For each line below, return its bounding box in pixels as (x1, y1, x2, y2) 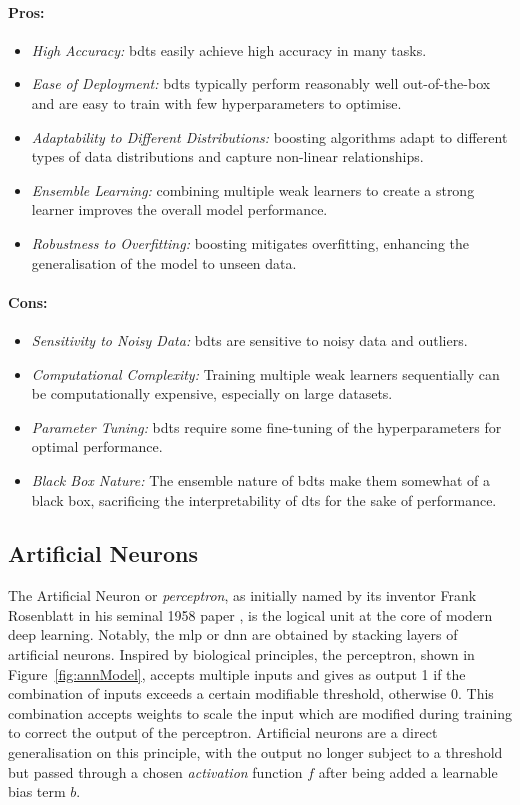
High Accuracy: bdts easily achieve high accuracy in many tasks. (31, 39, 427, 60)
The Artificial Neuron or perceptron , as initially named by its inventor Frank (8, 585, 477, 606)
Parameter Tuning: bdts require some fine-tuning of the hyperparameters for (31, 416, 502, 437)
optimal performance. (31, 436, 163, 457)
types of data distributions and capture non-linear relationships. (31, 146, 424, 167)
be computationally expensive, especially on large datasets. (31, 383, 393, 404)
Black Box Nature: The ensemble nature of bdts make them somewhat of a (31, 469, 491, 490)
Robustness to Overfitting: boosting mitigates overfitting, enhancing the (31, 232, 470, 253)
